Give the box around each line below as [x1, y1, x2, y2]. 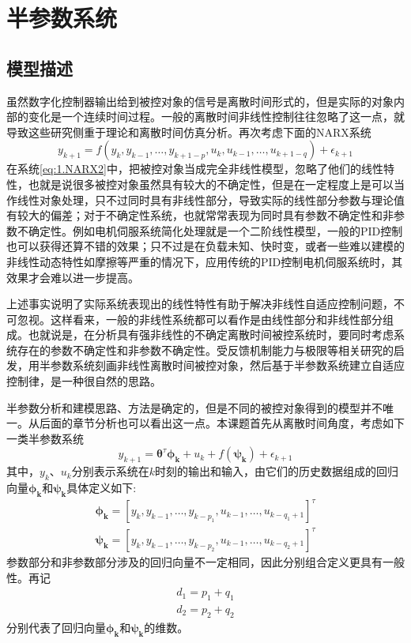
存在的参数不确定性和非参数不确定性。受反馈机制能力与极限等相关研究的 [17, 341, 394, 358]
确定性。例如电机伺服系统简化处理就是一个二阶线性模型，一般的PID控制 [28, 222, 403, 239]
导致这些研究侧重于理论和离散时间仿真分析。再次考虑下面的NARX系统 [6, 123, 371, 140]
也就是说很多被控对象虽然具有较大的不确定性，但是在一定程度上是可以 [28, 175, 394, 192]
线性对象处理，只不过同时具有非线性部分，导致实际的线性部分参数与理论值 [17, 191, 405, 208]
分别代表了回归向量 [6, 619, 106, 635]
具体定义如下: [66, 479, 137, 496]
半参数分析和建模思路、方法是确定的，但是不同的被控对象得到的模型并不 [6, 399, 383, 416]
